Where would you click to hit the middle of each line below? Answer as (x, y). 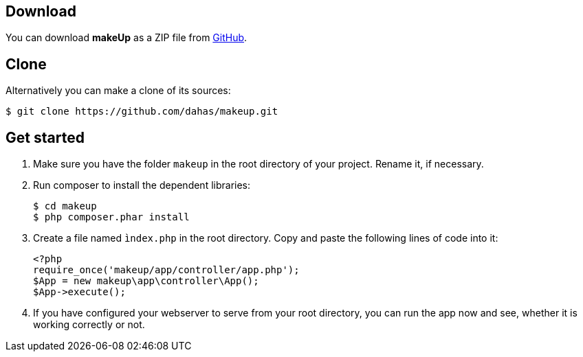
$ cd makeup (65, 206)
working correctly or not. (89, 325)
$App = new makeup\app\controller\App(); (146, 281)
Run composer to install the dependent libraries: (142, 185)
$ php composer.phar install (111, 217)
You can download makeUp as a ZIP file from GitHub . (126, 38)
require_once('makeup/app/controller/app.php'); (166, 270)
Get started (45, 137)
